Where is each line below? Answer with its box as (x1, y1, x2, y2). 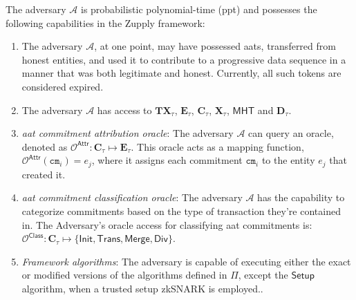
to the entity (261, 153, 315, 167)
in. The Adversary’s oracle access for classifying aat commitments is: (21, 217, 312, 232)
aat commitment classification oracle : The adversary (21, 190, 243, 205)
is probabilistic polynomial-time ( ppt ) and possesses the (80, 2, 317, 16)
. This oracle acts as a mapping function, (131, 139, 304, 153)
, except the (238, 268, 288, 282)
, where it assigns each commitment (91, 153, 243, 167)
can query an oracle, (248, 126, 334, 140)
